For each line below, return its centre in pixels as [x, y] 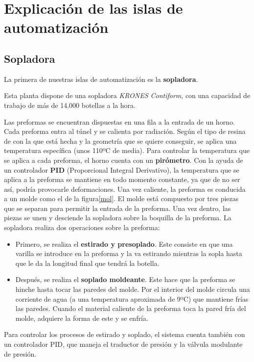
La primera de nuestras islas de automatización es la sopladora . [101, 79]
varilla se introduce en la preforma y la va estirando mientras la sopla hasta [129, 253]
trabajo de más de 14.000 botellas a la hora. [70, 105]
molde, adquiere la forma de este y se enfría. [82, 318]
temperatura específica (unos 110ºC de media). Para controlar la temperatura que [127, 150]
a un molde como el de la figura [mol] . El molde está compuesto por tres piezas [121, 198]
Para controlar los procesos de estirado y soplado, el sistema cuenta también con [125, 334]
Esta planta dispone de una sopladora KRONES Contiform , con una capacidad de [127, 95]
